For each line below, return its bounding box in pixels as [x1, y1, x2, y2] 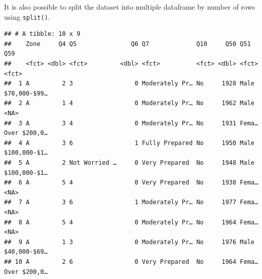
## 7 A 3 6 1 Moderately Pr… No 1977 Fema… [4, 199, 258, 206]
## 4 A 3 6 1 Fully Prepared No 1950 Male [4, 139, 254, 147]
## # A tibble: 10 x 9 [4, 30, 81, 38]
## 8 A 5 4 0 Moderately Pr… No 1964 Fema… [4, 218, 258, 226]
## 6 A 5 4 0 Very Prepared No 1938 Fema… [4, 179, 258, 187]
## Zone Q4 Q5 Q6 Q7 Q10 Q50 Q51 [4, 40, 251, 48]
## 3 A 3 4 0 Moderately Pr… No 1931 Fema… [4, 119, 258, 127]
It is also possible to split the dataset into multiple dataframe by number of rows [4, 2, 255, 12]
